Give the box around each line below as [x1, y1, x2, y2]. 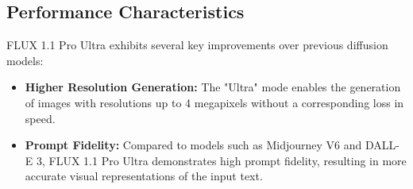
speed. [25, 110, 56, 126]
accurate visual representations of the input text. [25, 168, 263, 184]
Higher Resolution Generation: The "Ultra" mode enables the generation [25, 79, 401, 95]
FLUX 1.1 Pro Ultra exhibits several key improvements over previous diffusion [6, 37, 388, 53]
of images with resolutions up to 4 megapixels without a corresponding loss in [25, 94, 404, 110]
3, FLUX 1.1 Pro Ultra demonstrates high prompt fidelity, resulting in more [36, 152, 407, 168]
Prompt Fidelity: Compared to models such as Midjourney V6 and [25, 137, 362, 153]
